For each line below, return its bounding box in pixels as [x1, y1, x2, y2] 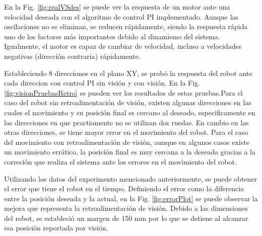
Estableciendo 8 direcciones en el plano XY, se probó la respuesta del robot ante [4, 67, 252, 78]
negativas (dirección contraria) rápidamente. [4, 50, 141, 61]
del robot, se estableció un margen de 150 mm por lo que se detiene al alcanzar [4, 212, 248, 223]
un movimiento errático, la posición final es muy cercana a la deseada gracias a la [4, 146, 255, 157]
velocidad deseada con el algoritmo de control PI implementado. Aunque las [4, 11, 239, 22]
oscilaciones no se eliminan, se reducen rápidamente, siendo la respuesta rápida [4, 21, 248, 32]
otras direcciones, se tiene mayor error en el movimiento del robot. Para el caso [4, 127, 248, 137]
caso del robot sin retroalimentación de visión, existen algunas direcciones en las [4, 97, 251, 108]
